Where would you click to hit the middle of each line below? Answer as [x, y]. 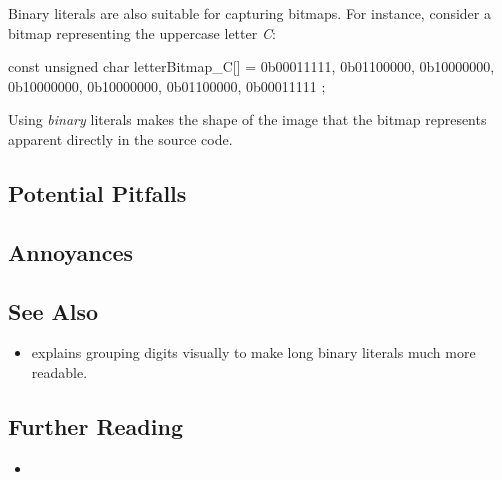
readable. [59, 371]
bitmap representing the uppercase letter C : [142, 32]
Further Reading [95, 425]
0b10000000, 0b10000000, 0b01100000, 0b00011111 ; [167, 85]
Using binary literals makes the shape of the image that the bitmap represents [247, 119]
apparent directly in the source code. [120, 138]
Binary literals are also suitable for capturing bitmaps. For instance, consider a [249, 13]
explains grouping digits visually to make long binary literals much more [253, 352]
